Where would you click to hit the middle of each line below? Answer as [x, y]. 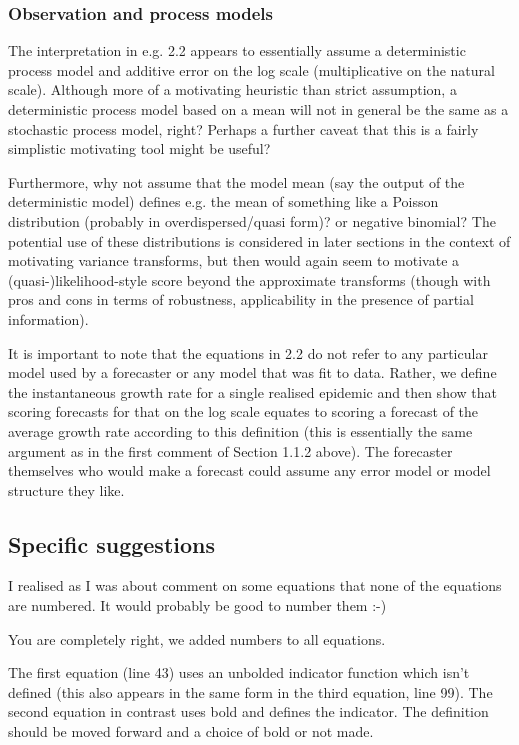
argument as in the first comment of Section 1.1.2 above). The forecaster [230, 450]
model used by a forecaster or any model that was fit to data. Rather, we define [252, 372]
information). [48, 318]
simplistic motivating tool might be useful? [139, 148]
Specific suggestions [112, 543]
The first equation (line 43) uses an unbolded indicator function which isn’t [239, 672]
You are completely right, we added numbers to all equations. [197, 638]
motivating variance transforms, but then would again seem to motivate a [234, 260]
